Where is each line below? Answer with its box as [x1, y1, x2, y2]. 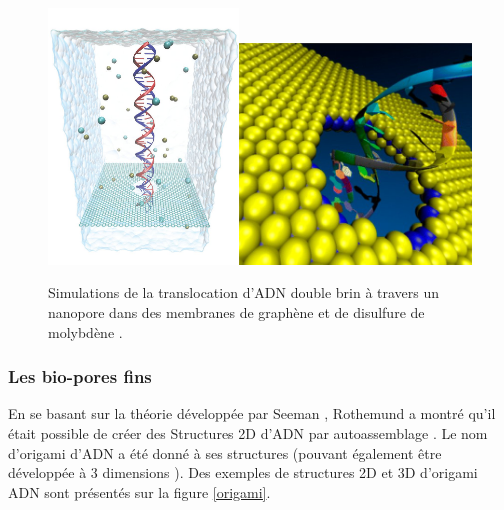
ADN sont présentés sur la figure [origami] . [8, 481, 271, 502]
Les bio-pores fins [8, 364, 152, 389]
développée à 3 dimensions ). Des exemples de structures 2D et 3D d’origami [8, 462, 478, 483]
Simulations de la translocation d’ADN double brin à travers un [48, 282, 440, 303]
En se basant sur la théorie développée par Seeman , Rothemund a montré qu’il [8, 403, 496, 424]
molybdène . [48, 321, 123, 342]
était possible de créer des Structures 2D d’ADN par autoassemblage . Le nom [8, 422, 488, 443]
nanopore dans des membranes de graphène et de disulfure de [48, 301, 425, 322]
